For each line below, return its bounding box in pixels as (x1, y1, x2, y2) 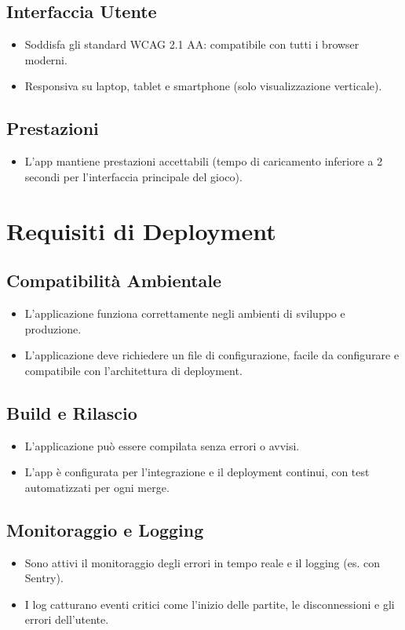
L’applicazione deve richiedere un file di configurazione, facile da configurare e (24, 347, 400, 363)
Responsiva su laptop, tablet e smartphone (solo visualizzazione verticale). (24, 78, 382, 94)
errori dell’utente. (24, 611, 109, 628)
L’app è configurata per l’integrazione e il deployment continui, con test (24, 464, 370, 480)
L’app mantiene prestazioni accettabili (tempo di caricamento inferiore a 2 (24, 153, 383, 169)
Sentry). (24, 570, 64, 586)
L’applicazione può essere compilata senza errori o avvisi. (24, 437, 300, 453)
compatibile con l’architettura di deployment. (24, 362, 243, 378)
